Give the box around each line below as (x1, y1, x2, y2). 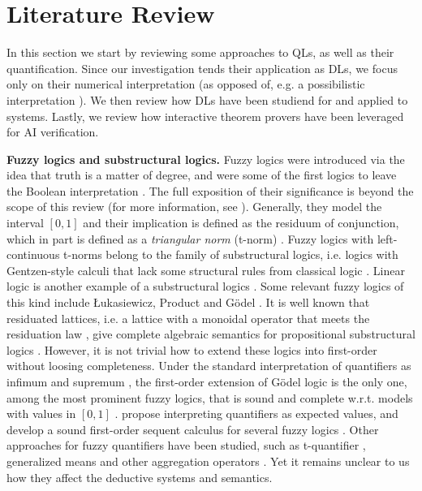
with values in (6, 405, 76, 422)
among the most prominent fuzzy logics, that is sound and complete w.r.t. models (6, 389, 413, 406)
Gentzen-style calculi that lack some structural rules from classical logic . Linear (6, 261, 405, 278)
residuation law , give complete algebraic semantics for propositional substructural (6, 325, 416, 342)
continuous (6, 246, 60, 263)
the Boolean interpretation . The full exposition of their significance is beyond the (6, 182, 414, 199)
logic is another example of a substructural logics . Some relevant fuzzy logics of (6, 278, 404, 295)
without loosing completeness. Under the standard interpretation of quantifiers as (6, 357, 411, 374)
